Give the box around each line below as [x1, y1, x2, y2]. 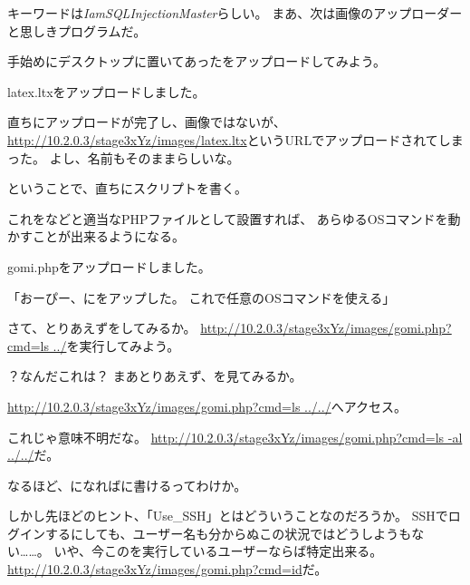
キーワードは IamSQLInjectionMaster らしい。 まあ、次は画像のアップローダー [7, 4, 463, 22]
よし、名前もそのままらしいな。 [49, 148, 240, 167]
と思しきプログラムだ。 [7, 21, 147, 40]
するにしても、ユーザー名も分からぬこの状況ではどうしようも [44, 523, 412, 542]
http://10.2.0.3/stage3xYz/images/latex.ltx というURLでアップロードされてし [7, 130, 451, 149]
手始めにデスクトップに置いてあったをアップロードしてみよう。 [7, 52, 386, 71]
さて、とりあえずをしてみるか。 [7, 318, 197, 337]
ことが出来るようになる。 [32, 227, 185, 246]
